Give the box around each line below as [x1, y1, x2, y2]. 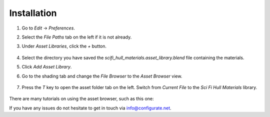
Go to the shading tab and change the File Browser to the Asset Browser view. [21, 73, 182, 79]
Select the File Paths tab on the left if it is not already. [21, 34, 132, 40]
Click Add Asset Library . [21, 64, 72, 70]
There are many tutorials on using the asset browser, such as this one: [9, 95, 154, 102]
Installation [9, 7, 57, 18]
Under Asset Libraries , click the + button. [21, 43, 107, 49]
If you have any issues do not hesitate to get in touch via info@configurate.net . [9, 105, 172, 111]
